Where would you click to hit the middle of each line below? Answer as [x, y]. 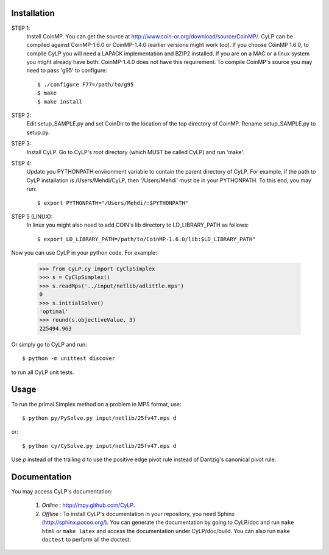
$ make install [60, 101]
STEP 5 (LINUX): [32, 216]
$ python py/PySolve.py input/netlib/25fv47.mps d [99, 418]
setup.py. [38, 132]
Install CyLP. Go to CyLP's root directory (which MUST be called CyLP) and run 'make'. [136, 152]
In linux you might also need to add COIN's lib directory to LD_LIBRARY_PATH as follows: [138, 225]
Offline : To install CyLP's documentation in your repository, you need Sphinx [138, 514]
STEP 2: [21, 115]
